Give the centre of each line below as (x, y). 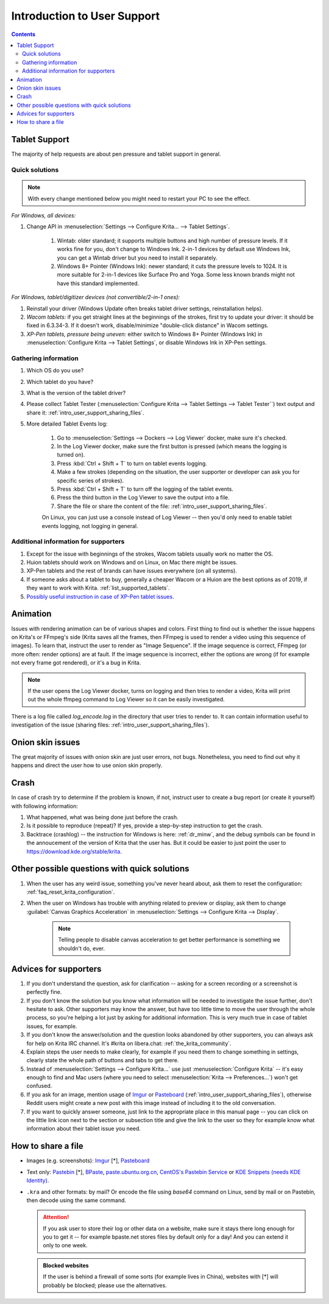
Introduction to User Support (86, 16)
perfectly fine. (44, 992)
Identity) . (38, 1181)
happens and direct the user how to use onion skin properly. (87, 766)
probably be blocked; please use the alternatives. (105, 1285)
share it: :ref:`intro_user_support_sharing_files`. (85, 413)
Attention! (56, 1217)
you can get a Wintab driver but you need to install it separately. (137, 258)
